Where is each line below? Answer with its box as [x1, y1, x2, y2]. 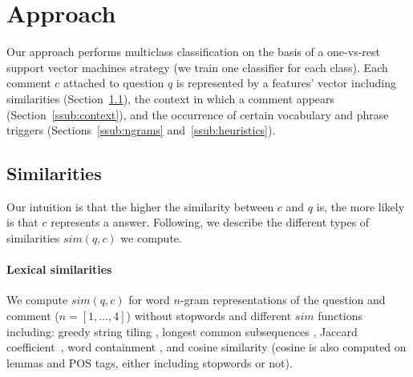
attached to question [63, 74, 164, 91]
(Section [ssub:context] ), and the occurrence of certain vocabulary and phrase [6, 106, 389, 122]
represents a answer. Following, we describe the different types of [51, 214, 370, 231]
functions [318, 307, 362, 324]
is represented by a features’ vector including [176, 74, 397, 91]
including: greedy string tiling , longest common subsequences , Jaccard [6, 323, 358, 339]
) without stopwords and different [126, 307, 292, 324]
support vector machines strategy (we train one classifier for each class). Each [6, 58, 388, 75]
